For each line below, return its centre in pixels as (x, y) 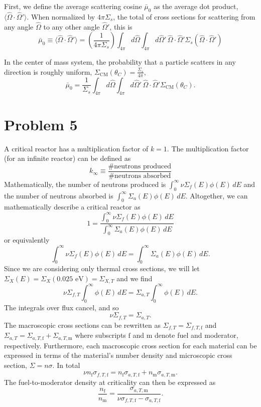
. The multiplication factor (208, 148)
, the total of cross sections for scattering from (184, 17)
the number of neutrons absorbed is (59, 195)
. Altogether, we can (217, 195)
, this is (121, 26)
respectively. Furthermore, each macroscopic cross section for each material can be (130, 345)
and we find (135, 278)
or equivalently (27, 240)
